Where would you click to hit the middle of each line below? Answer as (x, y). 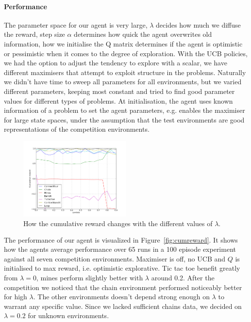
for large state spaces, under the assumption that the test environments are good (124, 119)
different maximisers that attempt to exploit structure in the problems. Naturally (125, 72)
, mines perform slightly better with (90, 277)
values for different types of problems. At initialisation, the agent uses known (118, 100)
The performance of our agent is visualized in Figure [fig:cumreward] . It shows (121, 239)
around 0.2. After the (183, 277)
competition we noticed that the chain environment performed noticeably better (123, 287)
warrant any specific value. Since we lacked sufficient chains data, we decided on (123, 306)
